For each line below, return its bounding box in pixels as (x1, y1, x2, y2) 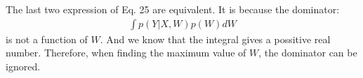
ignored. (6, 58, 41, 73)
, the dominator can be (258, 45, 357, 60)
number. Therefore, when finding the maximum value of (6, 45, 246, 60)
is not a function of (6, 31, 88, 46)
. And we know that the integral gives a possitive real (100, 31, 331, 46)
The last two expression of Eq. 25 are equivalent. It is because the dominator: (6, 2, 340, 16)
